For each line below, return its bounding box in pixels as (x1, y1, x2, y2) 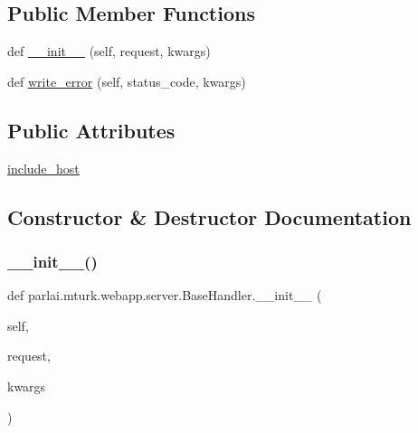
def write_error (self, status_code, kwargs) (7, 71, 246, 90)
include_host (7, 158, 80, 177)
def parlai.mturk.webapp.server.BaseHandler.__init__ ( (7, 286, 322, 305)
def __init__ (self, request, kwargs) (7, 42, 211, 61)
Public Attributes (7, 116, 176, 144)
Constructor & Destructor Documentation (7, 202, 412, 231)
